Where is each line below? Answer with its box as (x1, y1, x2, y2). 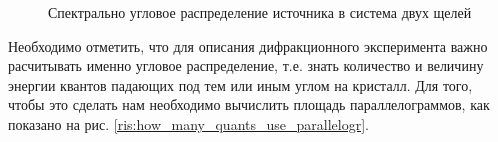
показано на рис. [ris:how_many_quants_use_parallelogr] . (8, 113, 369, 134)
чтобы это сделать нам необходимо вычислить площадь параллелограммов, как (8, 94, 490, 115)
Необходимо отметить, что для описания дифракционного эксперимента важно (8, 35, 488, 56)
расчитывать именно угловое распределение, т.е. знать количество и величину (8, 55, 484, 76)
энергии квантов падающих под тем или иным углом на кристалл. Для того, (8, 74, 473, 95)
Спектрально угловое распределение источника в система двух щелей (48, 2, 472, 22)
